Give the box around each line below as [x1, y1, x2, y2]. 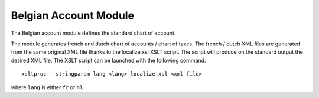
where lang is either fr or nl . [11, 83, 85, 91]
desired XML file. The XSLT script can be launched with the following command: [11, 57, 206, 64]
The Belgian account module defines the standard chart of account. [11, 30, 176, 37]
